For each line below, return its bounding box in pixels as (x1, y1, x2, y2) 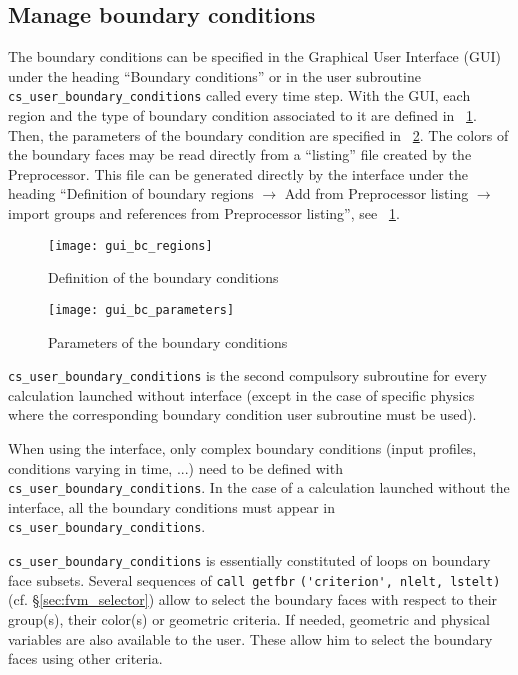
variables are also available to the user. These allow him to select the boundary (8, 628, 493, 649)
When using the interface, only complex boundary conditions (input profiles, (8, 437, 477, 458)
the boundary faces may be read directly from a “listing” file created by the (8, 144, 472, 165)
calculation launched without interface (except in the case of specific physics (8, 384, 475, 405)
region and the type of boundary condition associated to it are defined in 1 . (8, 105, 477, 126)
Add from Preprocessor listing (284, 183, 469, 204)
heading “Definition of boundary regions (8, 183, 254, 204)
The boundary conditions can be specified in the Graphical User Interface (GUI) (8, 46, 501, 67)
